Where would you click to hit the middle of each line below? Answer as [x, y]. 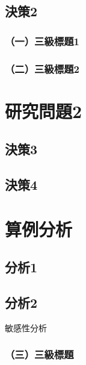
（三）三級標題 [39, 354]
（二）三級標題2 [42, 68]
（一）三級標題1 [42, 41]
